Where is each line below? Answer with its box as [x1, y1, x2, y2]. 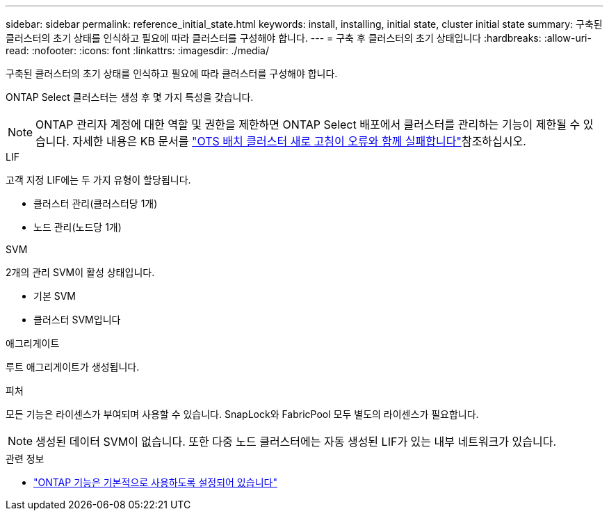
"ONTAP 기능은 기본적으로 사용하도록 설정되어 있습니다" [33, 476, 277, 488]
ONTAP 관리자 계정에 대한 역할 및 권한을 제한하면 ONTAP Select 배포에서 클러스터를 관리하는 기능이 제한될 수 [35, 118, 580, 131]
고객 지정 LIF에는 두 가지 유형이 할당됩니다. [6, 174, 191, 186]
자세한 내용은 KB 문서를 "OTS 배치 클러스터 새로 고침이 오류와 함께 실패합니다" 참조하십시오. [72, 134, 526, 148]
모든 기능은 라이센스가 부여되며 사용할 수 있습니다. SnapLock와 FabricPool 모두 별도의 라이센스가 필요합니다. [6, 408, 479, 420]
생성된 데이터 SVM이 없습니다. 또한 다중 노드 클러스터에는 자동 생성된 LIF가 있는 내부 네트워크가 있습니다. [35, 435, 557, 449]
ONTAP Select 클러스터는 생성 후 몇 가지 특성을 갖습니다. [6, 91, 254, 103]
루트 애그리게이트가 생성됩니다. [6, 361, 140, 373]
